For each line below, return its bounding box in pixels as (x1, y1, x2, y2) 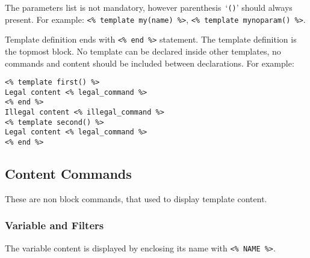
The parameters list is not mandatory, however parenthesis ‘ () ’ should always (5, 1, 293, 13)
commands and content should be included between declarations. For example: (5, 56, 294, 69)
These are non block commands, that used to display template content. (5, 192, 267, 205)
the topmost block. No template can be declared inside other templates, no (5, 44, 281, 57)
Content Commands (5, 164, 132, 183)
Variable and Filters (5, 218, 104, 233)
